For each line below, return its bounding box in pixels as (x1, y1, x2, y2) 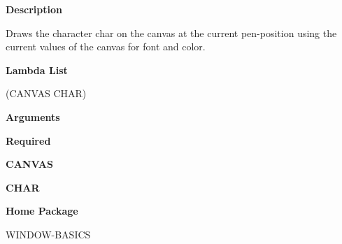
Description (6, 2, 63, 16)
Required (6, 133, 51, 148)
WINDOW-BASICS (6, 227, 91, 241)
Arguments (6, 109, 60, 124)
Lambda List (6, 62, 68, 77)
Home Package (6, 203, 78, 218)
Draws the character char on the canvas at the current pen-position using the (6, 25, 337, 40)
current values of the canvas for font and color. (6, 39, 206, 54)
